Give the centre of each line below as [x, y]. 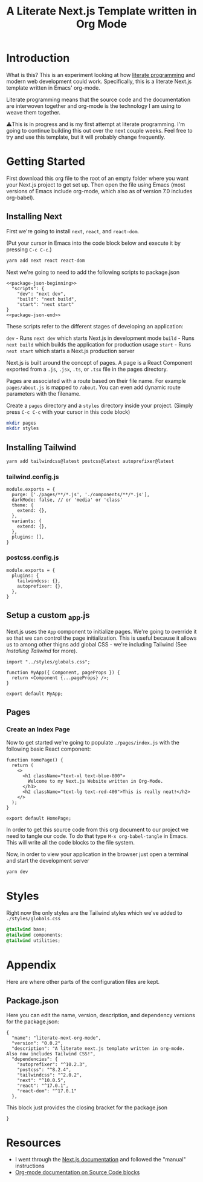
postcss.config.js [33, 557]
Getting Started [46, 161]
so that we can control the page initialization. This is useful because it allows [101, 638]
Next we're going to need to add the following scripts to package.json [93, 272]
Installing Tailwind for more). [42, 651]
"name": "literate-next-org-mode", [56, 1038]
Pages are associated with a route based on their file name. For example [96, 380]
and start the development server [48, 861]
